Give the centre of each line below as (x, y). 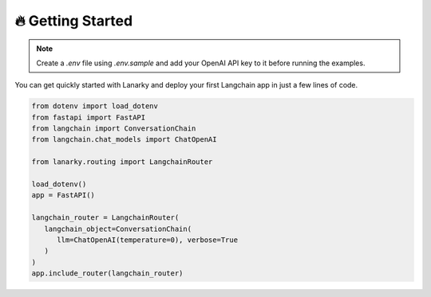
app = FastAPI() (63, 195)
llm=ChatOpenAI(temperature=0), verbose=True (148, 240)
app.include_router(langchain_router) (107, 274)
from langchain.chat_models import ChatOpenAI (124, 140)
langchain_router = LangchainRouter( (105, 218)
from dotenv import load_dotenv (95, 106)
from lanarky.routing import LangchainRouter (122, 162)
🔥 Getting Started (74, 21)
